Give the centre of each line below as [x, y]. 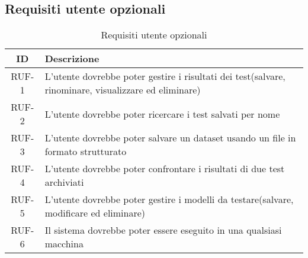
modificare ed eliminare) [95, 213]
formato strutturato [86, 151]
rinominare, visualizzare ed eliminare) [123, 90]
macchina [64, 244]
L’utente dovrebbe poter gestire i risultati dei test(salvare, [165, 76]
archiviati [64, 182]
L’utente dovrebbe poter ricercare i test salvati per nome [162, 114]
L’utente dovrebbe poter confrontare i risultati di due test [165, 169]
